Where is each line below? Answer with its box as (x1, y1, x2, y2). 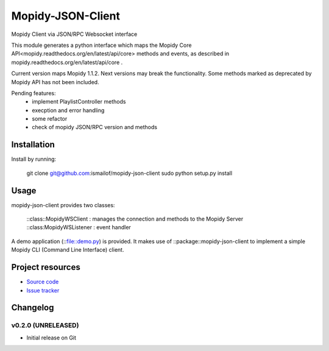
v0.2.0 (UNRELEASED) (11, 321, 79, 330)
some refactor (32, 115, 68, 122)
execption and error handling (32, 107, 105, 114)
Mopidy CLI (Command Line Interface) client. (11, 246, 124, 253)
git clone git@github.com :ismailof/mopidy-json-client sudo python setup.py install (26, 169, 233, 177)
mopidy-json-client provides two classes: (11, 201, 115, 208)
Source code (26, 278, 59, 286)
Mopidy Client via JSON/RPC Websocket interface (11, 30, 138, 38)
